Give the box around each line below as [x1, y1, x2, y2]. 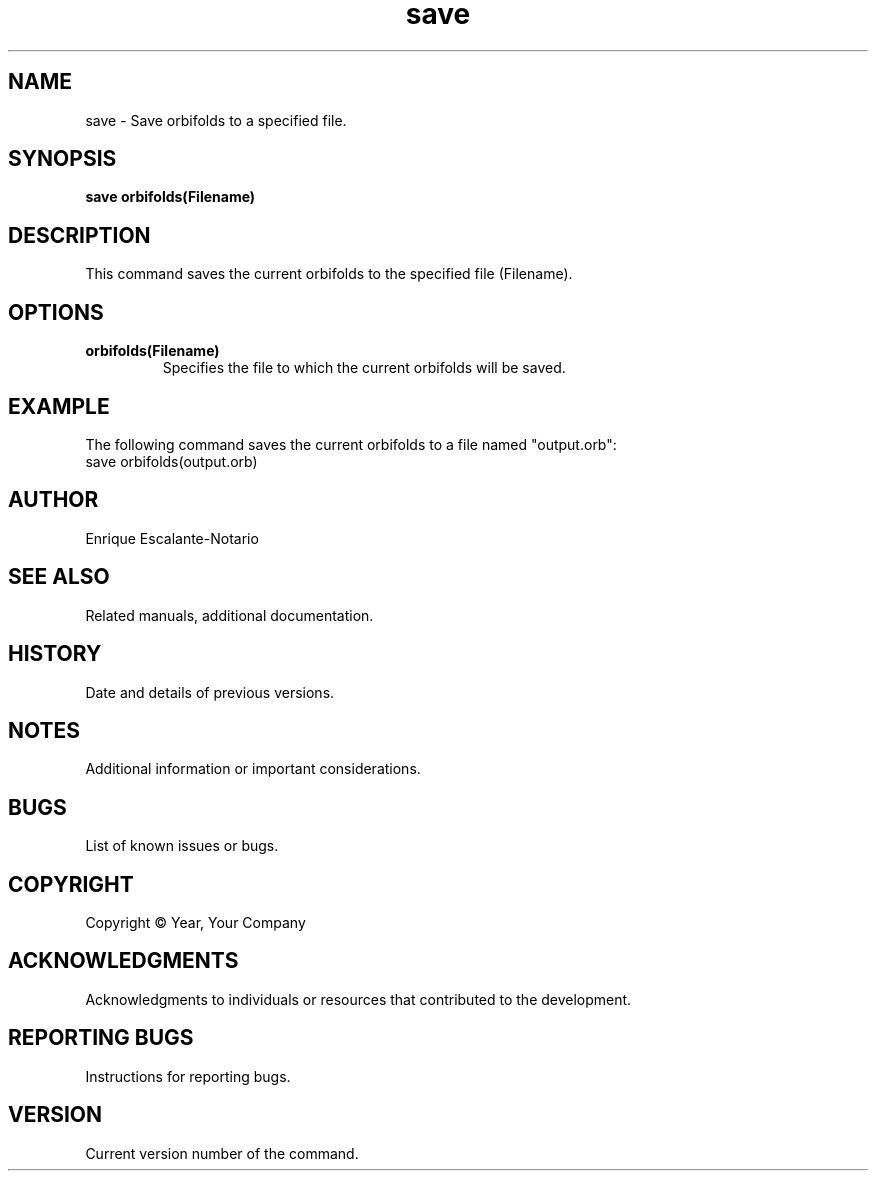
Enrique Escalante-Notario [85, 529, 259, 547]
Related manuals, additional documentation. [85, 606, 374, 624]
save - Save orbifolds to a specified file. [85, 111, 347, 129]
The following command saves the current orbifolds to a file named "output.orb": [85, 435, 617, 453]
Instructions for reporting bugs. [85, 1067, 291, 1085]
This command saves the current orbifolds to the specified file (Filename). [85, 265, 573, 283]
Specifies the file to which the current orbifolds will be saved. [162, 359, 566, 377]
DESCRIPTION [8, 222, 151, 248]
